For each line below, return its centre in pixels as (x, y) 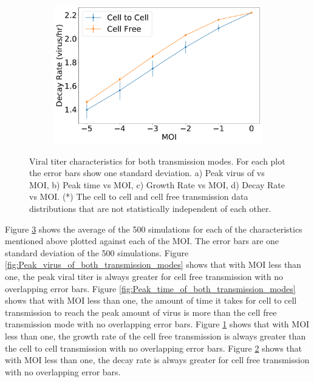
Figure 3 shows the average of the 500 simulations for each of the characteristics (154, 229)
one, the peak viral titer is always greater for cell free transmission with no (144, 277)
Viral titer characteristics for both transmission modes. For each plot (157, 161)
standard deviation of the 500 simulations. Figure (97, 252)
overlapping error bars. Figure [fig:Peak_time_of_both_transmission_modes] (150, 288)
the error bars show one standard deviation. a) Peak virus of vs (147, 173)
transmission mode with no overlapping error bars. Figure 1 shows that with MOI (157, 324)
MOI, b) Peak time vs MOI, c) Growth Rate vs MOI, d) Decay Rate (157, 184)
